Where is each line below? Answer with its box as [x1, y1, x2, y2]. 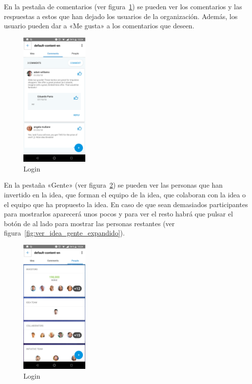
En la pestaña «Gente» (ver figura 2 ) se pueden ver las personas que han [4, 180, 223, 190]
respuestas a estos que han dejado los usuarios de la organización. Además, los [4, 11, 238, 21]
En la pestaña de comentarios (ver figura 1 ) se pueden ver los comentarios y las [4, 1, 242, 11]
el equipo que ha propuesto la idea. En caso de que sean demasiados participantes [4, 199, 248, 209]
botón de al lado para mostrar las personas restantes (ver [4, 218, 175, 228]
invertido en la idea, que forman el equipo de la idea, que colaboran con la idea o [4, 189, 246, 199]
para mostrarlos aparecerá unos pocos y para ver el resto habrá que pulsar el [4, 209, 233, 219]
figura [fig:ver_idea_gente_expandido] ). [4, 228, 125, 238]
